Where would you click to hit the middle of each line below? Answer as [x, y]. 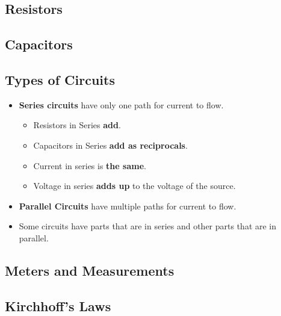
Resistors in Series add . [77, 125]
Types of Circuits [60, 79]
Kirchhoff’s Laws [58, 305]
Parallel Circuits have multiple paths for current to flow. [128, 206]
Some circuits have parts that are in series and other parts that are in [148, 226]
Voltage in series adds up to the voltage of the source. [134, 186]
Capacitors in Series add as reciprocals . [110, 145]
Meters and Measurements [90, 270]
